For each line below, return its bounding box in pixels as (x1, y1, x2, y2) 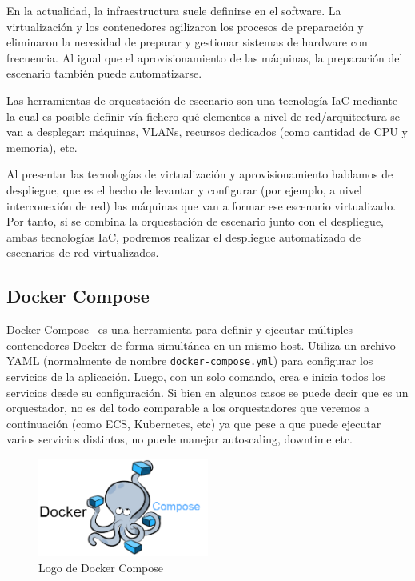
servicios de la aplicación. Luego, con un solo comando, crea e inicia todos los (6, 367, 385, 384)
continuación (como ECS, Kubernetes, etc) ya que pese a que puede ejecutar (6, 415, 381, 431)
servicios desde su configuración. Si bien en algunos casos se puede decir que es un (6, 383, 409, 400)
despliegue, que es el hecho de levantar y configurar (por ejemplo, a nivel (6, 181, 362, 198)
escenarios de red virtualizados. (6, 244, 159, 261)
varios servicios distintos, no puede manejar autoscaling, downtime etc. (6, 431, 353, 447)
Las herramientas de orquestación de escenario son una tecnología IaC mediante (6, 91, 398, 108)
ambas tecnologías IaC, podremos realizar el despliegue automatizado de (6, 228, 361, 245)
